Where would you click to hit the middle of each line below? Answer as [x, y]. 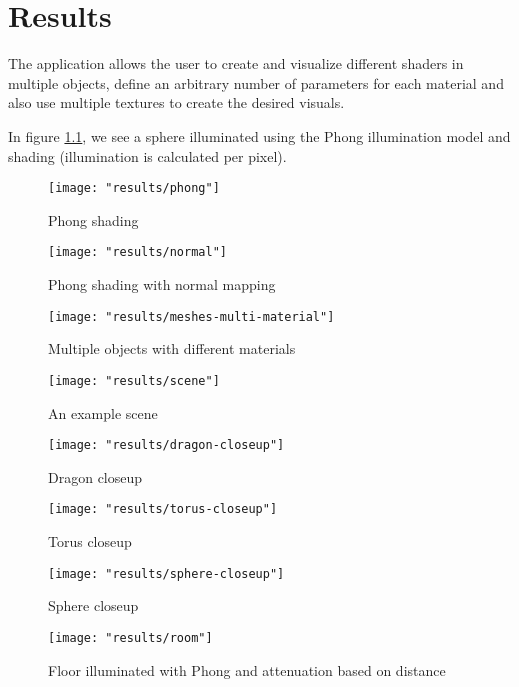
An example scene [103, 412]
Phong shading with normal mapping [162, 284]
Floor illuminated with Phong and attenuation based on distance [247, 669]
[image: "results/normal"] [137, 252]
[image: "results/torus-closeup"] [163, 509]
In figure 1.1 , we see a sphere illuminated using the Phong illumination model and [259, 135]
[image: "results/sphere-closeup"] [166, 573]
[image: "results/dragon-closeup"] [166, 445]
